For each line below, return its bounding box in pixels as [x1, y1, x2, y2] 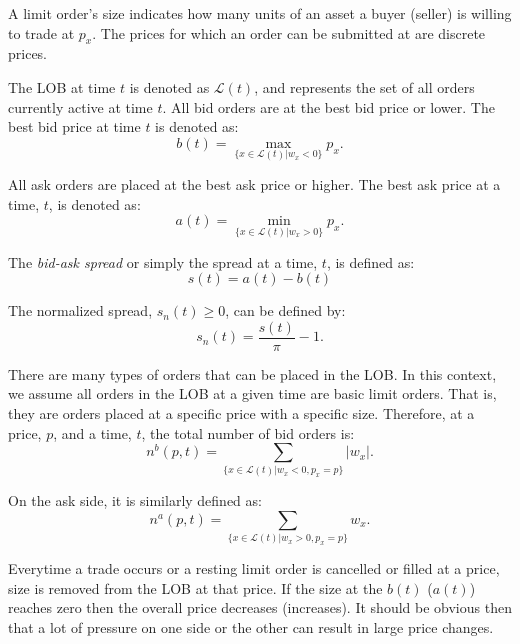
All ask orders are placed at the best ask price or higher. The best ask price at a [8, 174, 501, 195]
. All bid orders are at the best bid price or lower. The [162, 96, 495, 117]
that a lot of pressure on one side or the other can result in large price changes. [8, 617, 494, 638]
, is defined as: [326, 251, 415, 272]
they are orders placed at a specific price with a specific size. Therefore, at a [8, 402, 475, 423]
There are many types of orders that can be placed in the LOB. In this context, [8, 363, 497, 384]
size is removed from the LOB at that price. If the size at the [8, 577, 383, 598]
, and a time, [53, 422, 132, 443]
